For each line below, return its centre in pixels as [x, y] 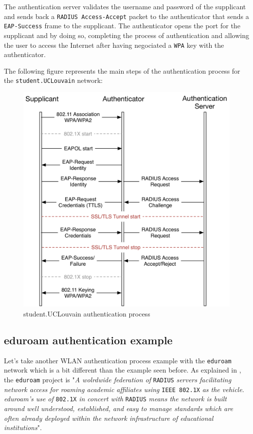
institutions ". [23, 427]
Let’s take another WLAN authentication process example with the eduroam [118, 360]
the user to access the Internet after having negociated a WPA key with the [114, 45]
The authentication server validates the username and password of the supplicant [125, 6]
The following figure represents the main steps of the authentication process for [122, 70]
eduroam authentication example [88, 340]
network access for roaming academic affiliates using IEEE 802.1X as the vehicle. [124, 389]
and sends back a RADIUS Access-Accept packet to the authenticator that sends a [126, 16]
